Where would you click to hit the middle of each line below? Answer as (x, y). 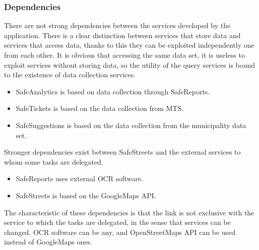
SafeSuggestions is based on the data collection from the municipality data (131, 125)
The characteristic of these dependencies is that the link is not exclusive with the (129, 212)
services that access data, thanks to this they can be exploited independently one (129, 45)
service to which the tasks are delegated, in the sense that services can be (117, 222)
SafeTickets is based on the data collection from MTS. (100, 108)
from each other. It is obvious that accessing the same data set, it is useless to (124, 55)
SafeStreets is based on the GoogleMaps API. (86, 195)
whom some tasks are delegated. (54, 161)
